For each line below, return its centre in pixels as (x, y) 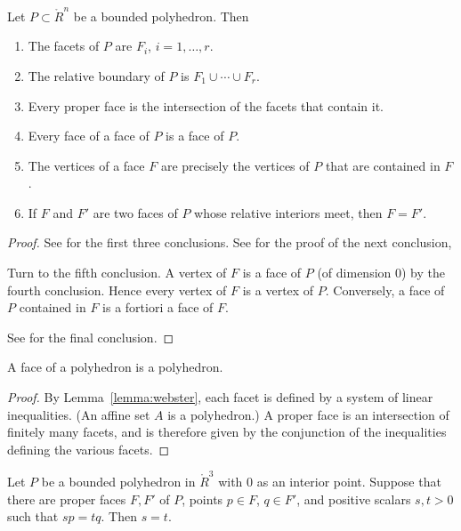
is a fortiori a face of (158, 307)
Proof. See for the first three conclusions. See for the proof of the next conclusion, (230, 242)
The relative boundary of (96, 75)
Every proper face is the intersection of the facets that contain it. (206, 105)
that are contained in (383, 165)
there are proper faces (67, 499)
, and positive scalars (354, 499)
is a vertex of (278, 290)
